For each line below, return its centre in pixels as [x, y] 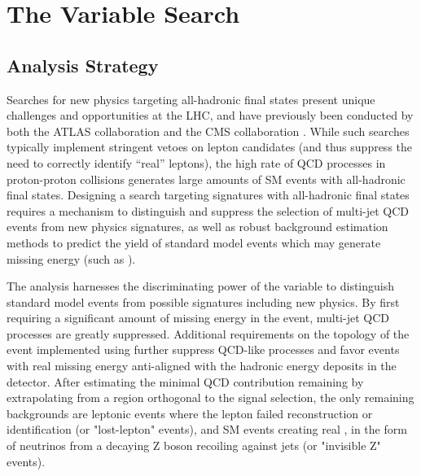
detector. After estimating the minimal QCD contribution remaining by [185, 381]
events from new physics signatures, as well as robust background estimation [197, 227]
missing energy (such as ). [71, 258]
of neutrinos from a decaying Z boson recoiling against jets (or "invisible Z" [194, 445]
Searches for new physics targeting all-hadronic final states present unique [191, 99]
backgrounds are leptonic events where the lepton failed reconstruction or [190, 413]
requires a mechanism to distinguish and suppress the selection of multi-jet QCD [208, 210]
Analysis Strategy [83, 65]
